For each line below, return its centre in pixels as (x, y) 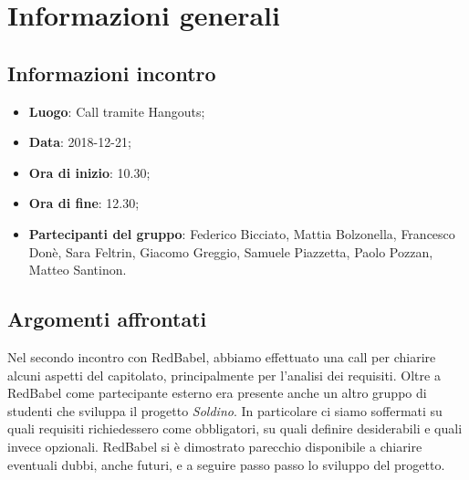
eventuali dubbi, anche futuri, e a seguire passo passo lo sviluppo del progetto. (226, 464)
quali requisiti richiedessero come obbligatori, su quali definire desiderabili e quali (235, 428)
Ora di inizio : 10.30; (89, 172)
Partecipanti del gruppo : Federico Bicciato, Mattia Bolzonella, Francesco (242, 233)
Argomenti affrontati (107, 319)
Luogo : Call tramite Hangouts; (117, 111)
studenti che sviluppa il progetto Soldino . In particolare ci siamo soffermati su (225, 410)
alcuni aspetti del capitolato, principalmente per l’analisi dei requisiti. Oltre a (224, 375)
